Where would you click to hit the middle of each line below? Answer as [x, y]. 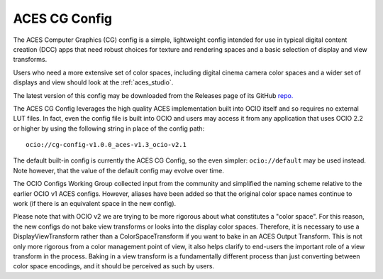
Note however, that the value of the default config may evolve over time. [119, 170]
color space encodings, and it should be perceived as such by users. [114, 266]
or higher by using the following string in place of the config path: [109, 128]
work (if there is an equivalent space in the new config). [95, 204]
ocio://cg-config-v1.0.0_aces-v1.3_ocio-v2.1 [106, 145]
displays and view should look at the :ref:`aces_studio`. [93, 82]
